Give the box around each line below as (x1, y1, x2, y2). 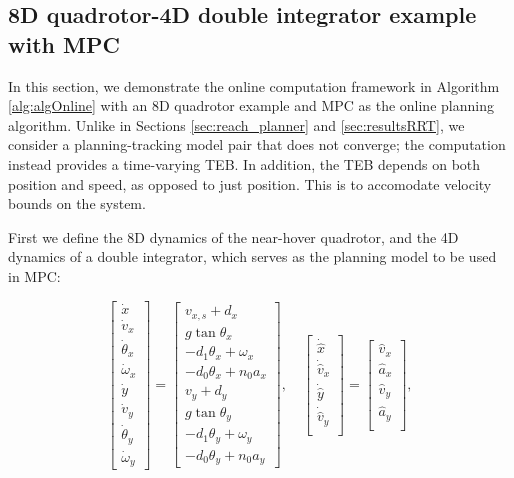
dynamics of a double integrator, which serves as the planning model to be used (8, 246, 497, 267)
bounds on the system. (8, 193, 146, 214)
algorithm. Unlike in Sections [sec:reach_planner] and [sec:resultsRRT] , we (8, 114, 465, 135)
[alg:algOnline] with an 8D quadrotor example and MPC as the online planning (8, 95, 494, 116)
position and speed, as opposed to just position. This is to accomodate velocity (8, 173, 492, 194)
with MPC (8, 28, 120, 59)
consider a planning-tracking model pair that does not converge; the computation (8, 134, 506, 155)
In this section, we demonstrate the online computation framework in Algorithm (8, 75, 500, 96)
